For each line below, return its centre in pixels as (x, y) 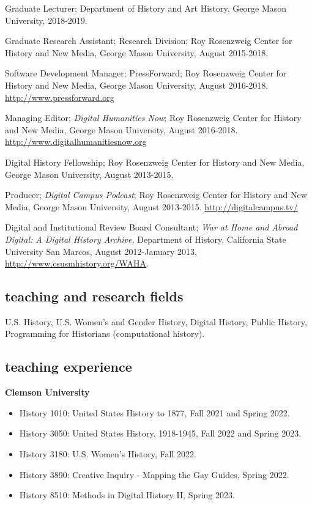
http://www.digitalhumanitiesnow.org (76, 142)
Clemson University (47, 392)
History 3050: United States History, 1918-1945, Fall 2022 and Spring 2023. (160, 433)
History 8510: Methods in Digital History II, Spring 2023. (127, 495)
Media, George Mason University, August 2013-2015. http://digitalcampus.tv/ (151, 206)
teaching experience (69, 367)
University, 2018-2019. (46, 20)
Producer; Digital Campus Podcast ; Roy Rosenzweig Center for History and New (156, 195)
